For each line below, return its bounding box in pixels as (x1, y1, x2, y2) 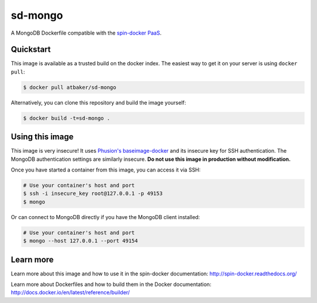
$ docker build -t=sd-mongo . (23, 115, 110, 122)
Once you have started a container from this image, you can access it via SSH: (11, 166, 201, 173)
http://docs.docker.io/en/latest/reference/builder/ (11, 289, 130, 296)
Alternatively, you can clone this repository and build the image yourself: (11, 99, 186, 106)
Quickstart (11, 45, 51, 55)
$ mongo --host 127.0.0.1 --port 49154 (23, 238, 138, 244)
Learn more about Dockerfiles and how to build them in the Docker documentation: (11, 281, 211, 288)
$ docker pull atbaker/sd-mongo (23, 84, 117, 90)
